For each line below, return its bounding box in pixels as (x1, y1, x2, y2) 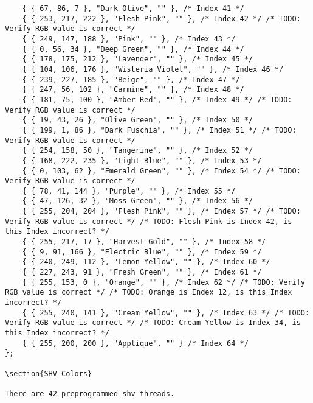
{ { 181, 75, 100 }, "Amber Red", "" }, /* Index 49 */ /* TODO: (22, 95, 292, 104)
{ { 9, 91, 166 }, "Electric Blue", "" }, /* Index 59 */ (22, 247, 262, 256)
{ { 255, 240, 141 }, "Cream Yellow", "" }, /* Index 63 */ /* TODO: (22, 308, 310, 317)
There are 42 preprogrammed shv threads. (5, 389, 175, 398)
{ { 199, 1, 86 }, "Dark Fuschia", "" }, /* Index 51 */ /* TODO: (22, 125, 297, 135)
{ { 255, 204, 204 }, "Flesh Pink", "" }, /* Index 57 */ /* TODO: (22, 207, 301, 216)
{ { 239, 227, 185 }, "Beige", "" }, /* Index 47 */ (22, 75, 240, 84)
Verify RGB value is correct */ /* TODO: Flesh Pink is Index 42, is (5, 217, 292, 226)
